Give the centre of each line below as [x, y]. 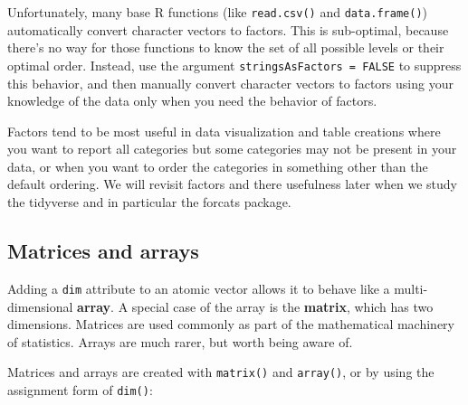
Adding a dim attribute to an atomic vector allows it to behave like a [199, 288]
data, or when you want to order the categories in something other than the [218, 166]
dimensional [40, 306]
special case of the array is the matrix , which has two [282, 306]
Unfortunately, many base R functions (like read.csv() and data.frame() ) [217, 12]
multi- [411, 288]
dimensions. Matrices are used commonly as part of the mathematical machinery [231, 324]
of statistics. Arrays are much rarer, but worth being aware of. [180, 341]
